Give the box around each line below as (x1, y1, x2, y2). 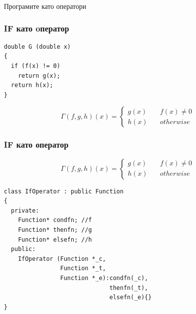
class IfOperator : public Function (4, 188, 124, 195)
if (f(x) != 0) (11, 63, 60, 69)
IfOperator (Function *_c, (18, 255, 106, 262)
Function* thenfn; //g (18, 226, 92, 233)
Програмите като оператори (4, 1, 86, 11)
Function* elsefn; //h (18, 236, 92, 243)
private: (11, 207, 39, 214)
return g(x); (18, 72, 60, 79)
